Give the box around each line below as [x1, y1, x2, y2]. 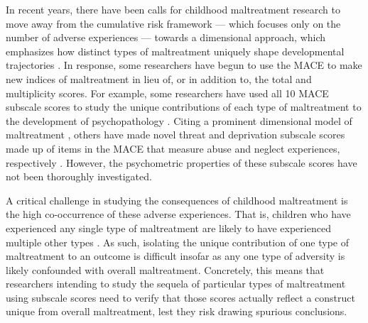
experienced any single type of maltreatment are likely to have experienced [6, 220, 331, 235]
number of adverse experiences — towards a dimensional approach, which [6, 30, 326, 45]
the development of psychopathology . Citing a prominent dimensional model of [6, 113, 352, 128]
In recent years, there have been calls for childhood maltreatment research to [6, 2, 341, 16]
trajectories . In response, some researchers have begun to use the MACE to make [6, 58, 362, 72]
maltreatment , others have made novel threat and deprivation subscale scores [6, 127, 345, 142]
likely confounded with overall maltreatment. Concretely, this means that [6, 262, 325, 277]
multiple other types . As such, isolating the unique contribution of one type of [6, 234, 350, 249]
